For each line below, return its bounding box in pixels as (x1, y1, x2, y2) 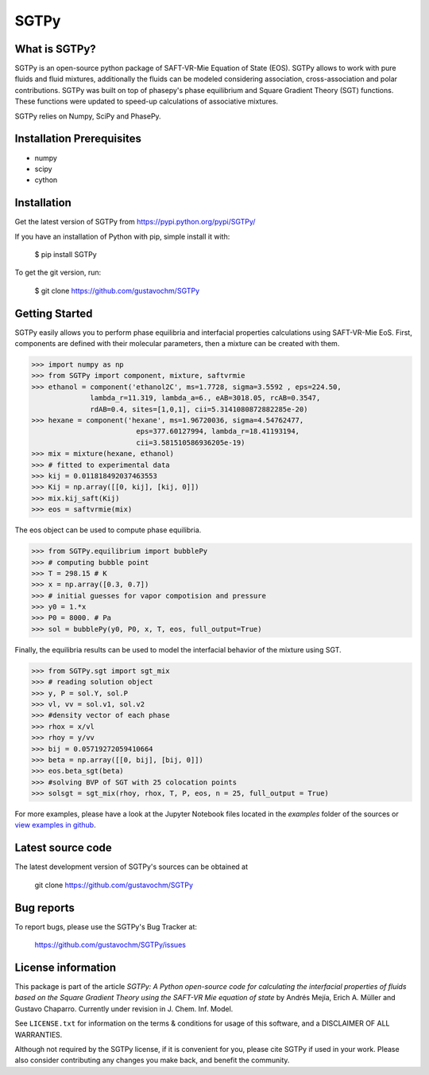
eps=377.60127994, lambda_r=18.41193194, (136, 426, 300, 436)
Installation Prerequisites (14, 132, 142, 146)
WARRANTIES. (14, 1030, 63, 1039)
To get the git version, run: (14, 267, 102, 278)
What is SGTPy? (14, 42, 97, 56)
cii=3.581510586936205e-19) (136, 438, 245, 447)
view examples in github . (14, 820, 96, 830)
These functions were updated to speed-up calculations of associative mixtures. (14, 96, 278, 107)
